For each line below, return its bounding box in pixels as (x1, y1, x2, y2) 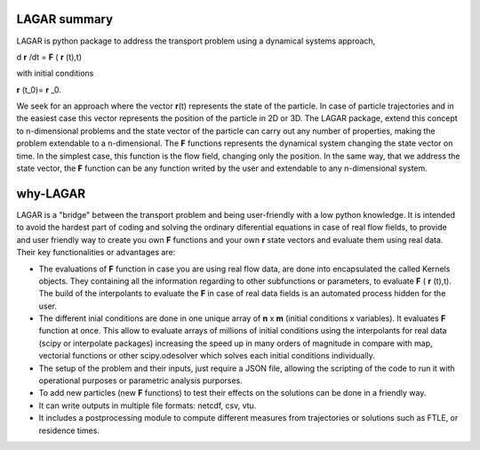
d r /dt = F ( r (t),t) (16, 52, 83, 62)
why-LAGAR (16, 186, 86, 201)
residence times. (38, 425, 100, 436)
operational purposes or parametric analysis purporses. (38, 375, 244, 386)
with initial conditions (16, 68, 94, 79)
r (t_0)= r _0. (16, 84, 62, 95)
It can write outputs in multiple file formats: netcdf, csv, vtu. (38, 400, 257, 411)
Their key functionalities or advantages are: (16, 247, 176, 258)
